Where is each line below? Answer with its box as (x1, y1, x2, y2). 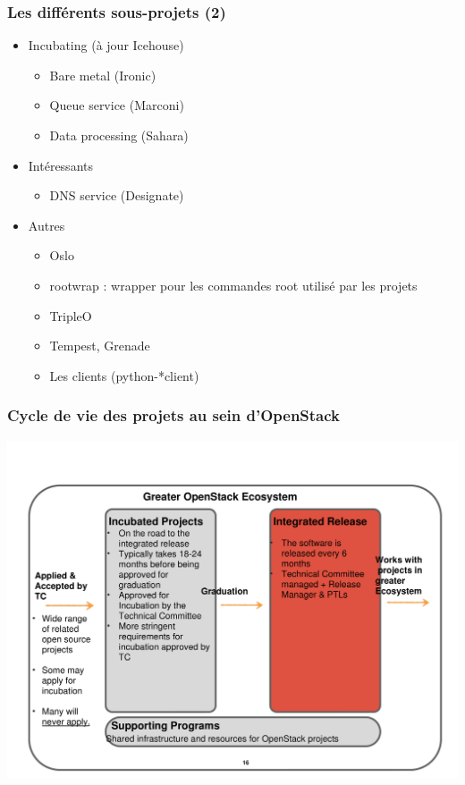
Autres (28, 215, 65, 234)
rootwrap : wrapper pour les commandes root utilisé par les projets (49, 275, 418, 294)
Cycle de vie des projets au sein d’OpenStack (7, 404, 341, 426)
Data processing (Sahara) (49, 126, 189, 144)
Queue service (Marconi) (49, 96, 184, 114)
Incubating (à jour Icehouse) (28, 36, 184, 55)
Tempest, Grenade (49, 336, 150, 355)
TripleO (49, 306, 92, 325)
